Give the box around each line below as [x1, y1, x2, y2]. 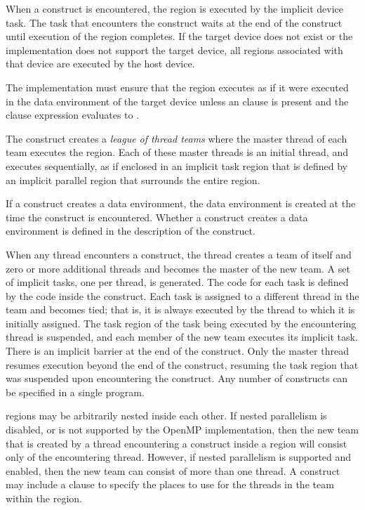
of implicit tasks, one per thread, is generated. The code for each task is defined [6, 275, 349, 289]
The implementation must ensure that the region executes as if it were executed [6, 79, 349, 94]
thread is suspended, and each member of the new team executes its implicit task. [6, 329, 358, 344]
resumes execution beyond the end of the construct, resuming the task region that [6, 357, 359, 372]
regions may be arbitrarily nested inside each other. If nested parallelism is [6, 408, 327, 423]
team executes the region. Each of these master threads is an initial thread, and [6, 145, 348, 159]
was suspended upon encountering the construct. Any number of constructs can [6, 371, 348, 386]
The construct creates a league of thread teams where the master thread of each [6, 131, 347, 145]
